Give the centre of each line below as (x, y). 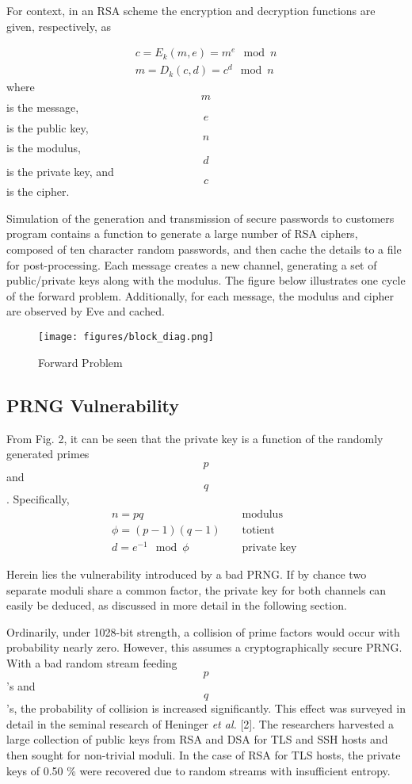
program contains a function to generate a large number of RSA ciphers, (182, 233)
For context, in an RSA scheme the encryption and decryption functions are (191, 10)
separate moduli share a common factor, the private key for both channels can (196, 589)
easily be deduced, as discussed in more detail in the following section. (177, 605)
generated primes (48, 454)
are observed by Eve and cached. (86, 311)
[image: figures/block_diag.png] (126, 337)
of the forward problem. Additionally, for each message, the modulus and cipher (200, 295)
